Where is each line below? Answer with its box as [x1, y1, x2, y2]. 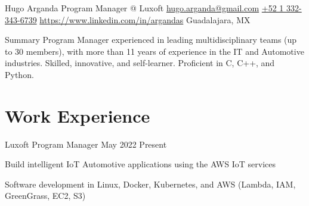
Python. [5, 68, 34, 80]
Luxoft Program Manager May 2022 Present [5, 138, 167, 150]
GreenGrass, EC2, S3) [5, 189, 86, 202]
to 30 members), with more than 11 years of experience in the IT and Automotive [5, 45, 304, 57]
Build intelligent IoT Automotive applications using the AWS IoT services [5, 158, 276, 170]
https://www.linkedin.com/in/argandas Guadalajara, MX [39, 13, 251, 26]
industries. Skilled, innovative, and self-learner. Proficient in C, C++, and [5, 57, 275, 69]
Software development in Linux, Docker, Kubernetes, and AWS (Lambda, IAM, [5, 177, 296, 190]
